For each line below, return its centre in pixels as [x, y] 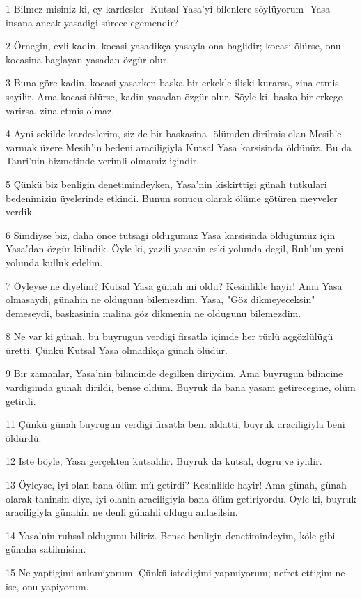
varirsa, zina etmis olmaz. [60, 110]
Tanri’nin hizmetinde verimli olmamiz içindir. [103, 161]
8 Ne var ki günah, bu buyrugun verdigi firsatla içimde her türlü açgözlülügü [170, 336]
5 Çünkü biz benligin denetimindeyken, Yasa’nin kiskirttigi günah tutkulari [166, 184]
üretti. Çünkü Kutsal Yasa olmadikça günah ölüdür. [117, 350]
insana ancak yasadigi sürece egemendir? [92, 22]
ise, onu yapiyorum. [47, 586]
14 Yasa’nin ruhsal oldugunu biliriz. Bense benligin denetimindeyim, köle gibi [171, 535]
